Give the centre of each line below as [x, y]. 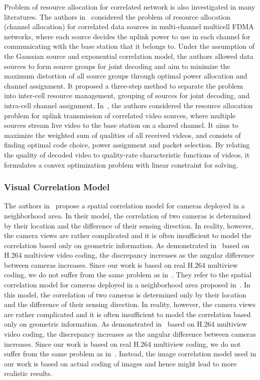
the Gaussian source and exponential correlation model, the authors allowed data [129, 56]
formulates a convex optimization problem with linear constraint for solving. [121, 164]
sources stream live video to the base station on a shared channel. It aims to [121, 125]
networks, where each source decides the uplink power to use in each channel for [127, 36]
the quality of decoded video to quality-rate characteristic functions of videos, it [127, 154]
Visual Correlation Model [57, 187]
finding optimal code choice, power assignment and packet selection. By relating [127, 145]
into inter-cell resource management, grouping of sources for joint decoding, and [127, 95]
